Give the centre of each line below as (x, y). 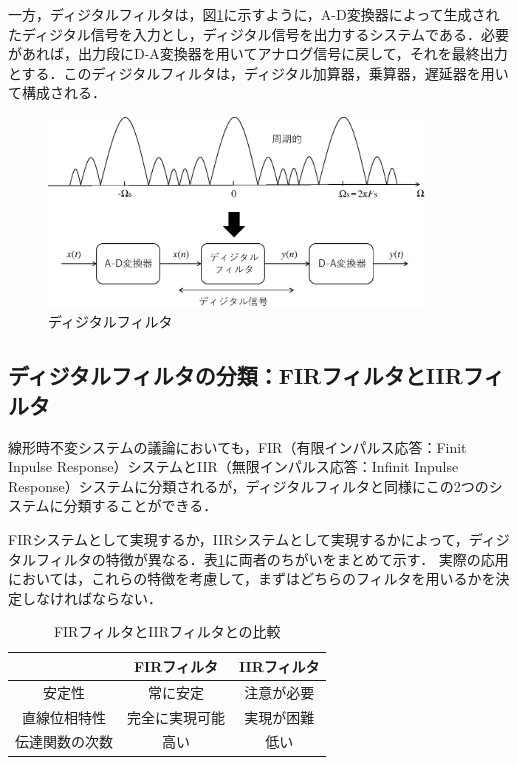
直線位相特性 (64, 716)
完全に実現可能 (176, 716)
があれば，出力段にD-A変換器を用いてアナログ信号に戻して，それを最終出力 (258, 53)
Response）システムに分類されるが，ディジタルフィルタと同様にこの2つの (248, 485)
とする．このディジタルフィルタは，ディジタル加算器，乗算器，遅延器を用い (258, 72)
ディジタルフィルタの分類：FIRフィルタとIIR (235, 375)
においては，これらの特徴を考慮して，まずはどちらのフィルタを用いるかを (252, 578)
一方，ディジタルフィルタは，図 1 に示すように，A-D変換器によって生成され (254, 14)
